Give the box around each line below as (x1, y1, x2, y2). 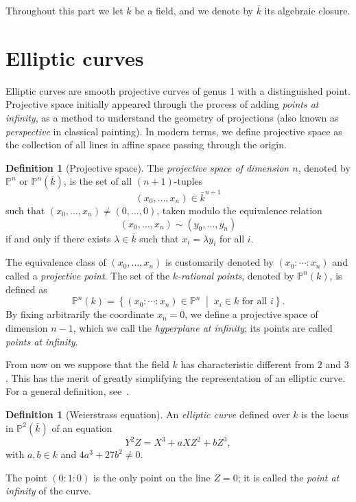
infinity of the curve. (5, 483, 91, 498)
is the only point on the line (93, 470, 211, 484)
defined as (5, 282, 47, 296)
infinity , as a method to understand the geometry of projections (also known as (5, 110, 339, 124)
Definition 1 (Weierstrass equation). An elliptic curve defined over (5, 407, 290, 421)
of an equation (51, 420, 112, 435)
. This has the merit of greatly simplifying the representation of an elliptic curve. (5, 370, 346, 385)
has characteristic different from (180, 357, 315, 372)
